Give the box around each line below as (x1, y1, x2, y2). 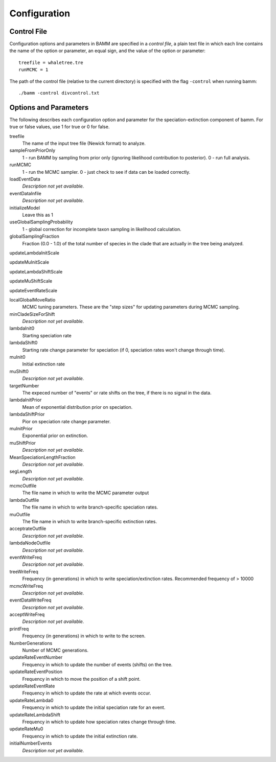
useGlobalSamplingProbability (9, 219, 73, 225)
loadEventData (9, 176, 40, 182)
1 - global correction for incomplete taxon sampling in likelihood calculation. (22, 226, 181, 232)
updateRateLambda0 (9, 697, 54, 703)
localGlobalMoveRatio (9, 296, 56, 303)
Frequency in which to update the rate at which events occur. (22, 690, 151, 696)
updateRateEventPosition (9, 668, 62, 675)
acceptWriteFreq (9, 611, 45, 618)
